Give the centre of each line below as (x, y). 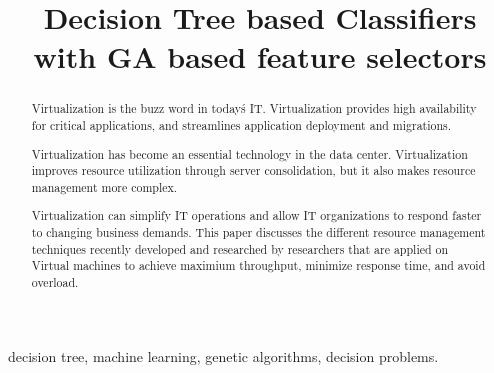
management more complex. (104, 186)
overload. (55, 282)
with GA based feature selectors (260, 56)
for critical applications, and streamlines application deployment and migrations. (241, 125)
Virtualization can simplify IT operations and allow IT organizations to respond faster (256, 215)
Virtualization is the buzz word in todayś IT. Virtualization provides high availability (254, 108)
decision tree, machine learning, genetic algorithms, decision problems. (223, 355)
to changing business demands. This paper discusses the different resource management (258, 232)
